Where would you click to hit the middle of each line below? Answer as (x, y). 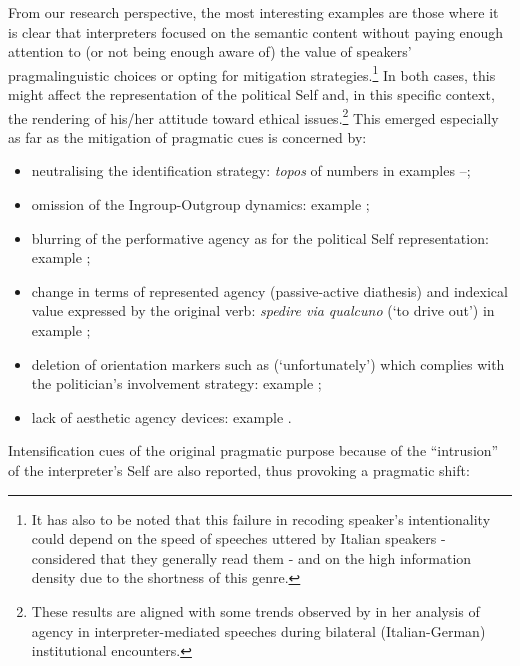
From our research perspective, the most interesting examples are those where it (253, 12)
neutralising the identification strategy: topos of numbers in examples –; (251, 170)
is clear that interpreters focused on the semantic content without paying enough (256, 31)
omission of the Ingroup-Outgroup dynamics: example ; (200, 204)
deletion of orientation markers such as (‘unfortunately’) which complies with (268, 363)
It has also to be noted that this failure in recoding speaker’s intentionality (261, 518)
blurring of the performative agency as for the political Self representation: (260, 237)
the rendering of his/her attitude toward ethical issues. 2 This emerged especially (253, 116)
